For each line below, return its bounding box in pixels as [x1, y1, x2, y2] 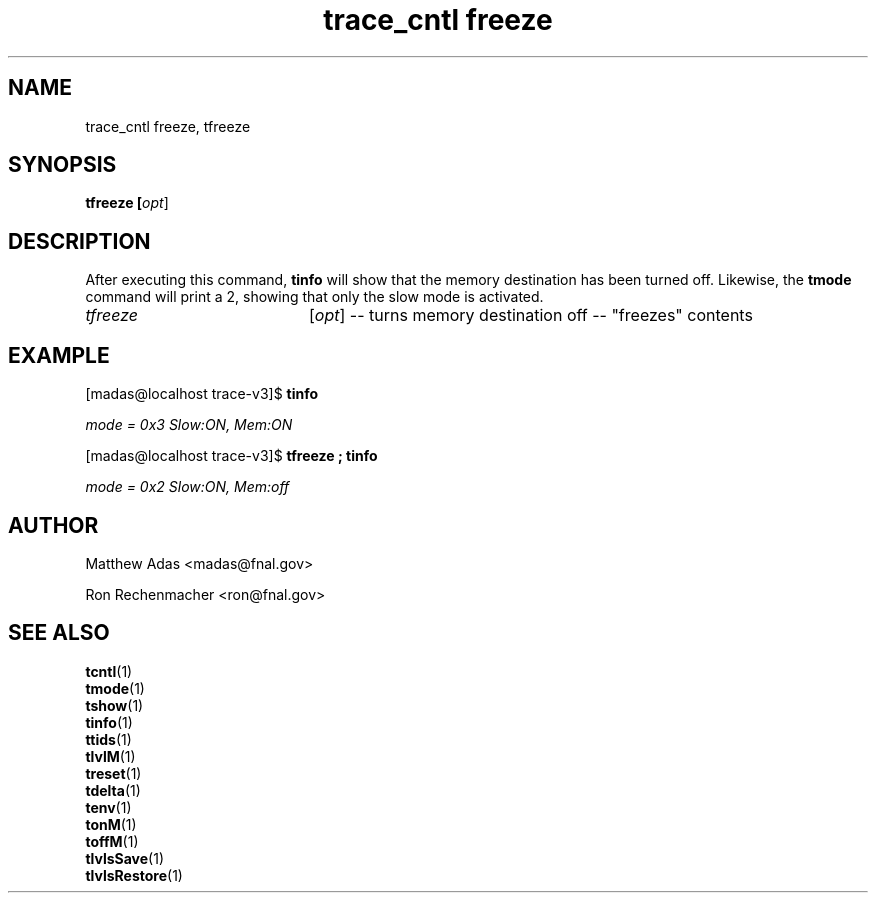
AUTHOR [8, 512, 99, 538]
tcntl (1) [85, 662, 133, 680]
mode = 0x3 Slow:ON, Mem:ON [85, 416, 293, 434]
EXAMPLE [8, 342, 110, 368]
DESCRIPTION [8, 228, 151, 254]
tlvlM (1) [85, 747, 136, 765]
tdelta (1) [85, 781, 141, 799]
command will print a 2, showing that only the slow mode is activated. [85, 288, 544, 306]
